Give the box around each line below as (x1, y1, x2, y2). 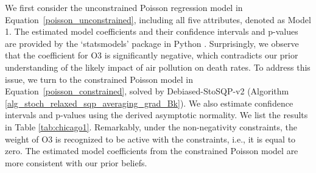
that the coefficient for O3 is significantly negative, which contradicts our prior (5, 49, 298, 62)
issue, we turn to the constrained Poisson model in (5, 72, 194, 85)
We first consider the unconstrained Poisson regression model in (5, 1, 243, 13)
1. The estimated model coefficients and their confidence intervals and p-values (5, 25, 298, 38)
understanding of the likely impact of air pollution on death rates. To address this (5, 60, 311, 73)
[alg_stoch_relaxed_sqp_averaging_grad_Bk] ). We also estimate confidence (5, 96, 293, 109)
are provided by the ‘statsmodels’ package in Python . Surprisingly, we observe (5, 37, 299, 49)
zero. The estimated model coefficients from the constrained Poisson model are (5, 144, 298, 157)
